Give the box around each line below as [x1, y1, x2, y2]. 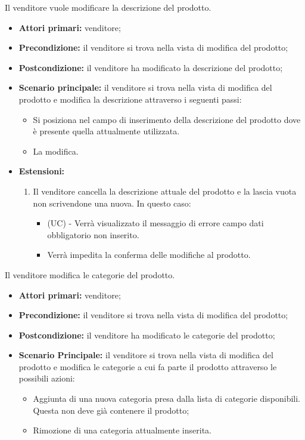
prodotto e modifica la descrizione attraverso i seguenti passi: [18, 93, 242, 105]
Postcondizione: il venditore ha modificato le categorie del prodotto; [18, 328, 275, 341]
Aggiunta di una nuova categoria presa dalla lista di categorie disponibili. [33, 392, 300, 405]
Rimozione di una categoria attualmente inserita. [33, 424, 211, 436]
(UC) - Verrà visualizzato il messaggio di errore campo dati [47, 217, 264, 229]
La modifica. [33, 144, 79, 157]
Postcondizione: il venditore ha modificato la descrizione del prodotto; [18, 61, 283, 73]
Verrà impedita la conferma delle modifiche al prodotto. [47, 248, 251, 261]
